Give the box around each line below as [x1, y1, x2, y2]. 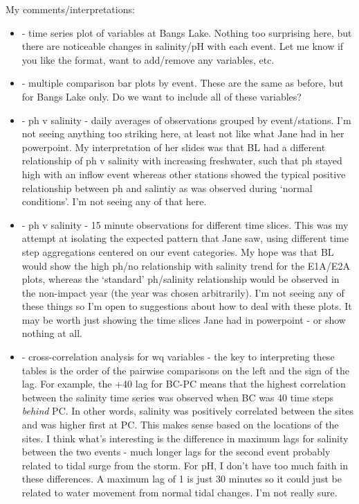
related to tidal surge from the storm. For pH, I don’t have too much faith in [21, 458, 348, 472]
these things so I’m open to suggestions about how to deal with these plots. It [21, 299, 352, 313]
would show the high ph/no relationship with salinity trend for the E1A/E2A [21, 258, 350, 272]
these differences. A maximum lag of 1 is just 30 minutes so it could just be [21, 471, 342, 486]
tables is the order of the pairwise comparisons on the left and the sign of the [21, 363, 349, 377]
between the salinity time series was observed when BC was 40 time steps [21, 390, 334, 404]
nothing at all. [21, 326, 82, 340]
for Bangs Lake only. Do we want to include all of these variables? [21, 89, 302, 103]
